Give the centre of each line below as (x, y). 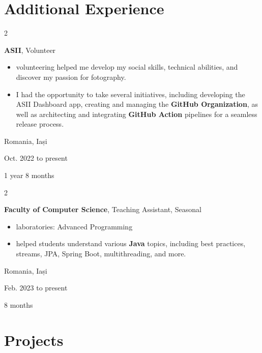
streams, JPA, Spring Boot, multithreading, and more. (101, 254)
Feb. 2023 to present (36, 288)
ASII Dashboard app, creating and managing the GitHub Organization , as (137, 104)
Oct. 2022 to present (36, 158)
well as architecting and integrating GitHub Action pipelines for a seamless (137, 114)
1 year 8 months (29, 175)
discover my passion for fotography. (71, 77)
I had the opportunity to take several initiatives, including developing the (130, 94)
